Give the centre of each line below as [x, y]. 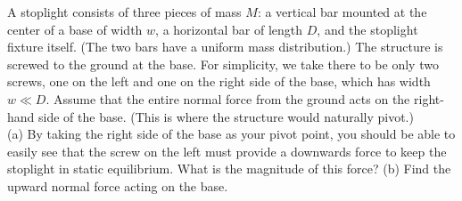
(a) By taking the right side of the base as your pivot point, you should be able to [231, 134]
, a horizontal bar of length [229, 29]
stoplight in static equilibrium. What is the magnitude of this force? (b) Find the [229, 169]
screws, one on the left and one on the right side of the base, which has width [219, 81]
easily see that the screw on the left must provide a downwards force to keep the [227, 151]
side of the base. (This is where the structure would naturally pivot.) [226, 116]
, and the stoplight [367, 29]
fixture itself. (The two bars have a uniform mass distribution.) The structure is [225, 47]
